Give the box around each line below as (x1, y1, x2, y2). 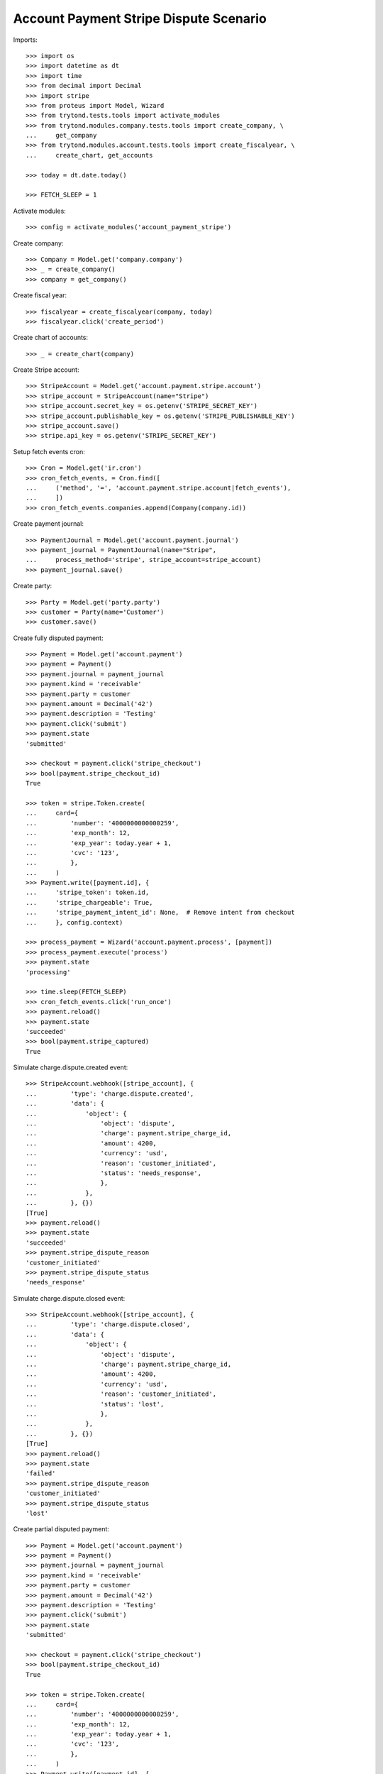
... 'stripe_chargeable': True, (26, 898, 153, 906)
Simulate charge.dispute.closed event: (13, 1294, 126, 1302)
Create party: (13, 582, 52, 590)
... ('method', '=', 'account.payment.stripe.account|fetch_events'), (26, 484, 292, 492)
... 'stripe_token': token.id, (26, 888, 150, 897)
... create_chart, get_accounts (26, 151, 153, 159)
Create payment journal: (13, 519, 84, 528)
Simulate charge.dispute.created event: (13, 1063, 128, 1071)
